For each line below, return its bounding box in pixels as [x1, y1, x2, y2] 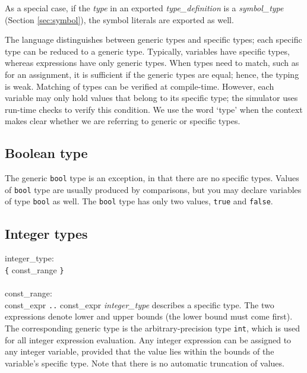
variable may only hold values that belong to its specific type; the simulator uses [5, 91, 298, 104]
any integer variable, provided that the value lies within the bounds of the [5, 345, 274, 358]
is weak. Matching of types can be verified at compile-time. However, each [5, 80, 274, 92]
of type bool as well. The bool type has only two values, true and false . [5, 195, 273, 207]
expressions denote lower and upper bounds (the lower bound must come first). [5, 310, 293, 323]
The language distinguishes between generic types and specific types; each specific [5, 33, 302, 46]
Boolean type [5, 144, 88, 162]
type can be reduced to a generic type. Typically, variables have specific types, [5, 45, 290, 57]
